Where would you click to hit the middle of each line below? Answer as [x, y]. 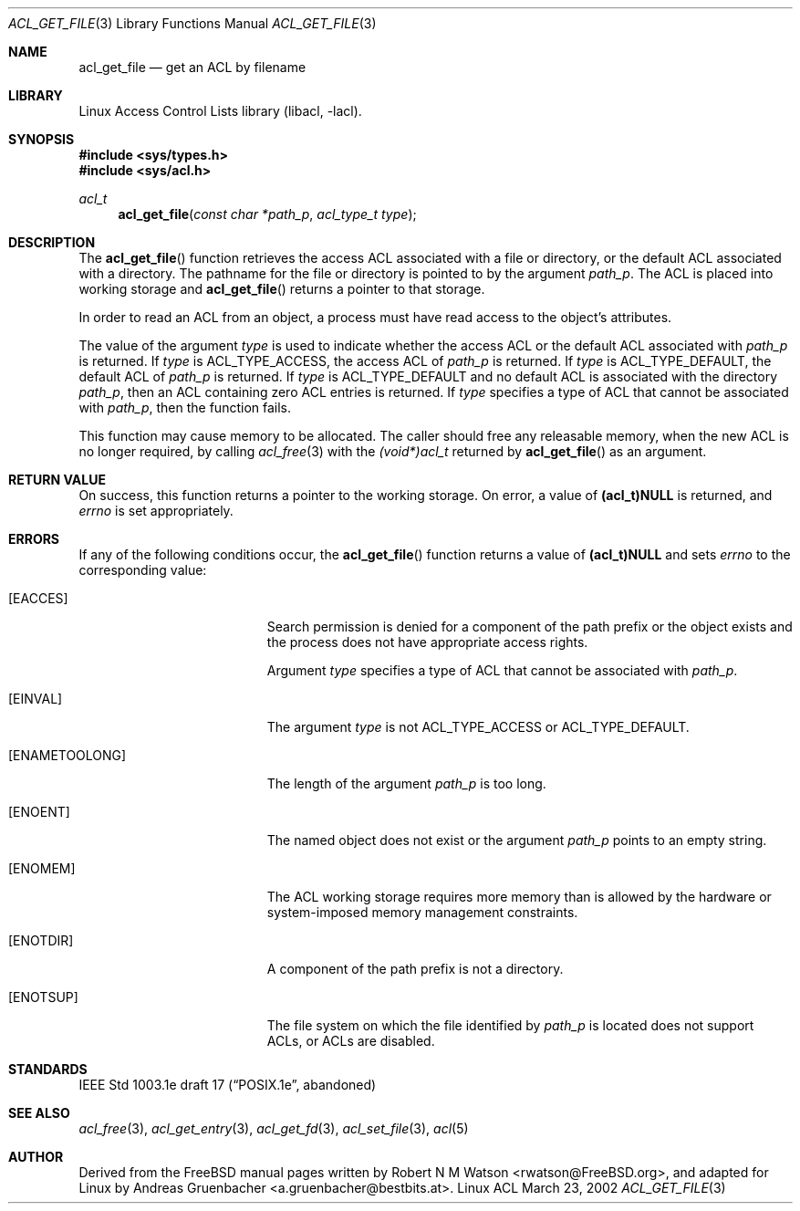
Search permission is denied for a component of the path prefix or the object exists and [530, 626]
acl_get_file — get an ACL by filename [192, 67]
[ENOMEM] [42, 868]
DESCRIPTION [52, 242]
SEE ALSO [39, 1113]
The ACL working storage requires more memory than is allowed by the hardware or [519, 897]
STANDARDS [48, 1069]
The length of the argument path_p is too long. [406, 783]
